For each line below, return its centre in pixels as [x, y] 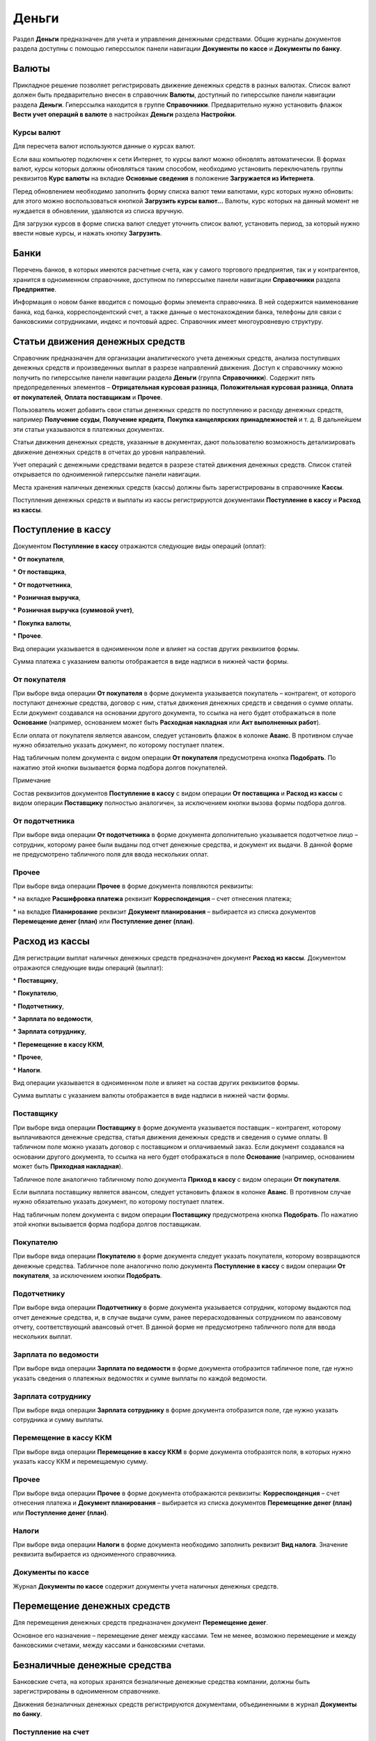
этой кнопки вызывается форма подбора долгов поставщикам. [107, 1224]
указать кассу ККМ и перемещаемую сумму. [80, 1461]
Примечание [32, 781]
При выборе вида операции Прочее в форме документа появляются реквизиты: [133, 886]
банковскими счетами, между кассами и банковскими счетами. [109, 1645]
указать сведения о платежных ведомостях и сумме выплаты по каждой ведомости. [140, 1378]
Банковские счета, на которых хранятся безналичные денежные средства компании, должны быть [162, 1682]
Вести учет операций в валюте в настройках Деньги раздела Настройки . [125, 114]
